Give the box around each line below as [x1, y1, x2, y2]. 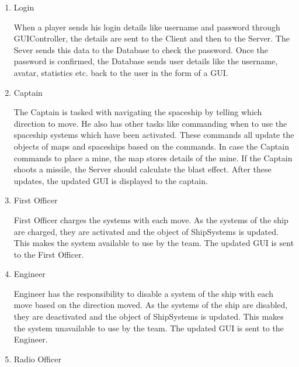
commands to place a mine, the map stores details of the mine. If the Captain [13, 151, 293, 164]
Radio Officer [13, 352, 61, 365]
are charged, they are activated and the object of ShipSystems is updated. [13, 225, 279, 237]
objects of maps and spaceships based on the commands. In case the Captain [13, 140, 289, 152]
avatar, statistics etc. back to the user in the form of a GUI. [13, 66, 228, 78]
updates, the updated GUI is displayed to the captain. [13, 174, 208, 186]
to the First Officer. [13, 248, 84, 260]
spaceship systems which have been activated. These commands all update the [13, 129, 294, 141]
